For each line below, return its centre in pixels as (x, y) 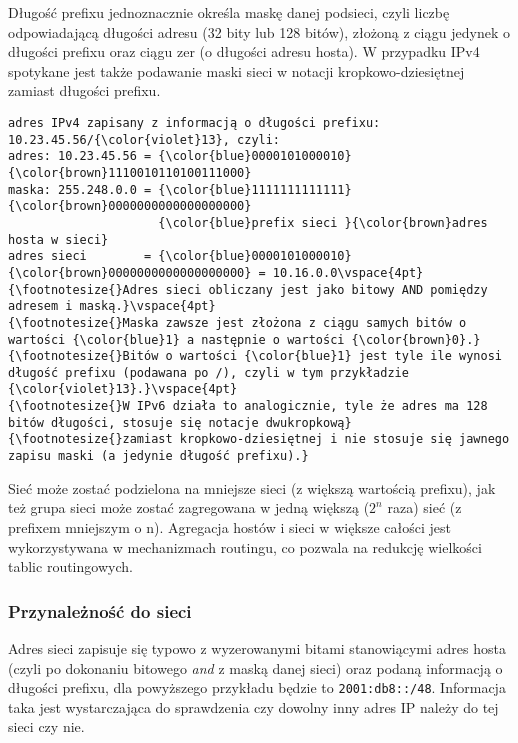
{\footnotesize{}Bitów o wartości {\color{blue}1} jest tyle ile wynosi (255, 356)
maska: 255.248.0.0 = (80, 189)
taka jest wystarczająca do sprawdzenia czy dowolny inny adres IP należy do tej (253, 706)
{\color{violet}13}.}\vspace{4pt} (123, 389)
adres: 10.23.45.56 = (80, 156)
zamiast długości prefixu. (84, 90)
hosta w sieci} (58, 239)
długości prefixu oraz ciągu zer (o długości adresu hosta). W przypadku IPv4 (244, 51)
